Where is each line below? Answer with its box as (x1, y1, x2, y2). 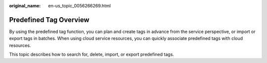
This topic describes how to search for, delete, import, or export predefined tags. (9, 52, 174, 58)
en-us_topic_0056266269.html (48, 3, 111, 8)
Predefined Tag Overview (9, 15, 89, 24)
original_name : (9, 3, 41, 8)
